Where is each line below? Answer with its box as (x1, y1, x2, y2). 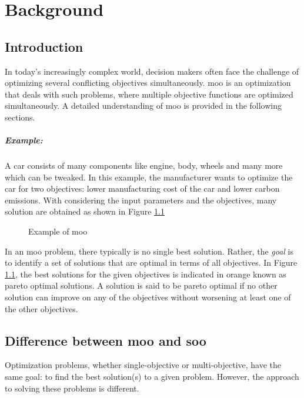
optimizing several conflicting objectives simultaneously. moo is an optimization (5, 76, 291, 89)
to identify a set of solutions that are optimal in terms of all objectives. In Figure (5, 256, 298, 269)
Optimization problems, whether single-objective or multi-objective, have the (5, 359, 282, 371)
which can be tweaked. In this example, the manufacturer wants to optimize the (5, 170, 293, 183)
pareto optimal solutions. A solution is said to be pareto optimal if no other (5, 279, 278, 292)
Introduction (5, 37, 83, 55)
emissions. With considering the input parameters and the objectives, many (5, 193, 277, 206)
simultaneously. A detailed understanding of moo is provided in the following (5, 99, 282, 112)
